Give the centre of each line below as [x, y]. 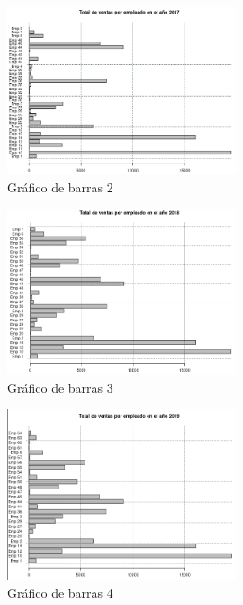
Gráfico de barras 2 [60, 186]
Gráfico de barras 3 [60, 387]
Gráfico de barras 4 [60, 592]
